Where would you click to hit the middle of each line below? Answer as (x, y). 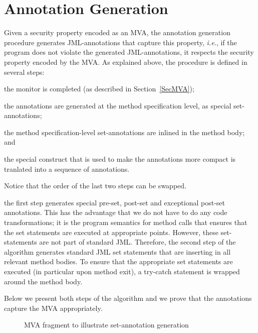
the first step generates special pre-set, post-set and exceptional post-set (114, 202)
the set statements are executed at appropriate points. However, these (111, 232)
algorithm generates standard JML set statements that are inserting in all (117, 251)
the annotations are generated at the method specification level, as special (118, 105)
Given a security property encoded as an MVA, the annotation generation (117, 32)
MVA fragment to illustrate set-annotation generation (106, 325)
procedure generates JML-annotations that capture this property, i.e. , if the (120, 42)
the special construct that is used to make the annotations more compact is (120, 159)
